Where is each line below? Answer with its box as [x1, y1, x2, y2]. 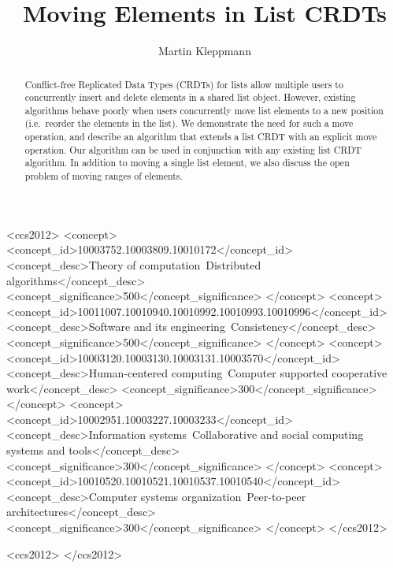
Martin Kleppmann [158, 43, 251, 59]
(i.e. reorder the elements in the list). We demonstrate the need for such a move [24, 117, 354, 130]
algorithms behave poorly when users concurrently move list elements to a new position [24, 103, 384, 117]
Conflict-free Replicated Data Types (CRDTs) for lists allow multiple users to [24, 77, 343, 91]
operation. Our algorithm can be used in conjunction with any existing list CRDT [24, 143, 361, 156]
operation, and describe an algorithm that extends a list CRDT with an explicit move [24, 130, 377, 143]
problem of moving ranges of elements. [24, 169, 183, 183]
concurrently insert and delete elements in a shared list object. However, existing [24, 91, 356, 104]
